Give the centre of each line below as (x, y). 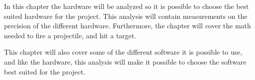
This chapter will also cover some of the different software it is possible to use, (123, 52)
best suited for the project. (45, 71)
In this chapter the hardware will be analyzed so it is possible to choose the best (127, 6)
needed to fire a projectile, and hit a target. (70, 35)
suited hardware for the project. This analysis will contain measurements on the (126, 16)
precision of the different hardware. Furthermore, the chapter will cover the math (127, 26)
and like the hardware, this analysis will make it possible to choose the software (125, 61)
